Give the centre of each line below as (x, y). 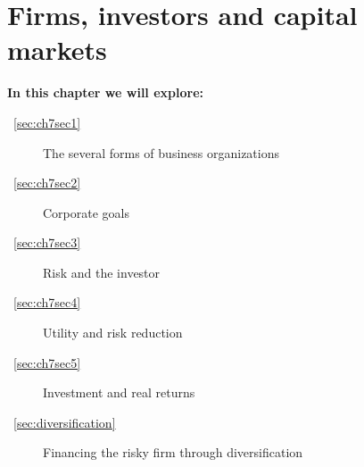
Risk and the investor (102, 272)
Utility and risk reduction (113, 333)
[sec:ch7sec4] (47, 302)
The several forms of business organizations (161, 152)
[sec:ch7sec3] (47, 242)
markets (57, 50)
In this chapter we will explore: (105, 92)
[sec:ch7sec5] (47, 362)
